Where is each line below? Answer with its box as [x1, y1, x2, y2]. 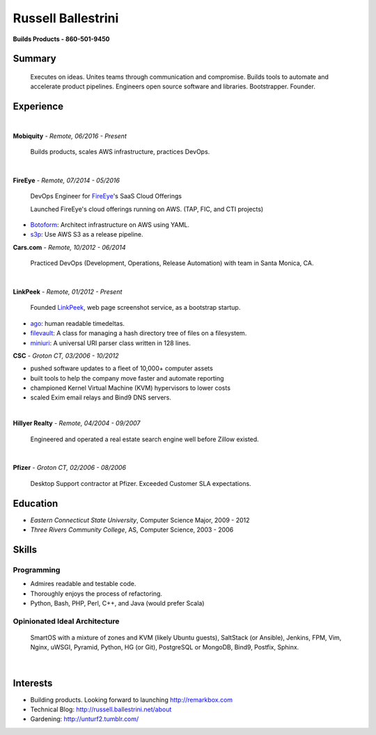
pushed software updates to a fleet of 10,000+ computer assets [30, 364, 214, 372]
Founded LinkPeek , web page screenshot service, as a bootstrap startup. [30, 303, 241, 312]
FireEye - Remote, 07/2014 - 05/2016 [13, 176, 120, 184]
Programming [13, 564, 61, 574]
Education [13, 498, 58, 509]
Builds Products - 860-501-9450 [13, 35, 111, 43]
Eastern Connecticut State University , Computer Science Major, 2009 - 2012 [30, 516, 250, 524]
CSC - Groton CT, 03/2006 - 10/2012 [13, 351, 119, 360]
